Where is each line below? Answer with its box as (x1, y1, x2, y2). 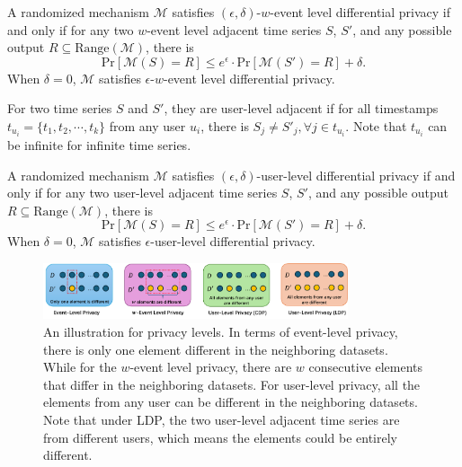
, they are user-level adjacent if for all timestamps (164, 99, 439, 118)
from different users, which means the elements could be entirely (43, 427, 397, 446)
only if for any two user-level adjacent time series (7, 183, 278, 202)
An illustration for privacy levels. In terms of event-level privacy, (43, 322, 398, 340)
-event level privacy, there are (129, 357, 292, 376)
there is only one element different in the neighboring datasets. (43, 339, 388, 358)
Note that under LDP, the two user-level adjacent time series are (43, 410, 400, 428)
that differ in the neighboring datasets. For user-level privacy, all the (43, 374, 421, 393)
